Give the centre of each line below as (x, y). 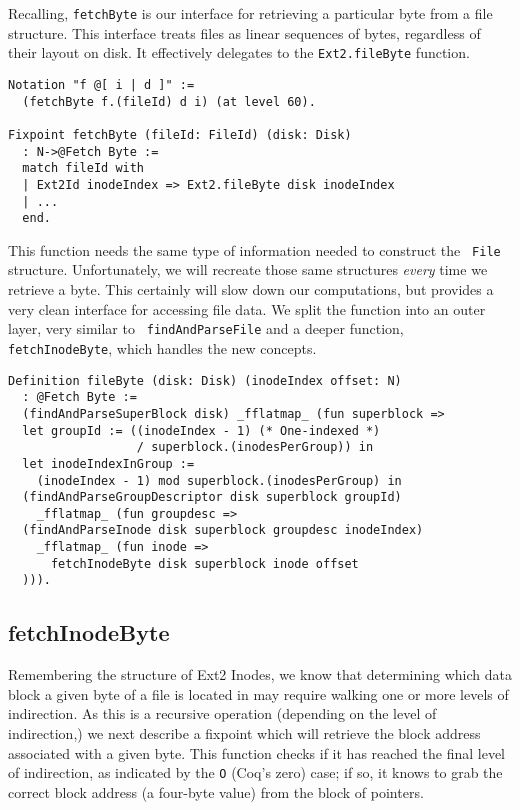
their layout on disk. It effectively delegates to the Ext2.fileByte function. (239, 52)
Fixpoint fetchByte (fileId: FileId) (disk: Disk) (180, 134)
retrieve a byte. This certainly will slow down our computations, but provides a (251, 289)
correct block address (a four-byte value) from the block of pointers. (216, 791)
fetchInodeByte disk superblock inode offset (204, 563)
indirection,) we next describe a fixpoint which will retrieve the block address (244, 733)
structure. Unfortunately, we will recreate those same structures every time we (248, 269)
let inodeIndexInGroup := (108, 463)
